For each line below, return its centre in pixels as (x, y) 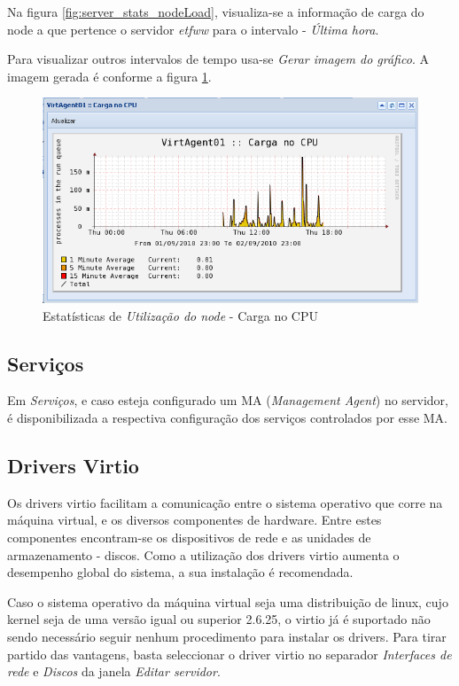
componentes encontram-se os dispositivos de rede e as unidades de (189, 537)
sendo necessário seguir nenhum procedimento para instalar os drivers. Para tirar (227, 636)
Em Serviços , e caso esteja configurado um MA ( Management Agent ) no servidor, (228, 400)
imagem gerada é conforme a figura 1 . (109, 76)
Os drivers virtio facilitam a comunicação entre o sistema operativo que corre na (225, 502)
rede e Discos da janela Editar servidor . (114, 671)
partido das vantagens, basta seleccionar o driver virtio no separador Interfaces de (229, 654)
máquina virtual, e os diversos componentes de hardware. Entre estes (194, 520)
